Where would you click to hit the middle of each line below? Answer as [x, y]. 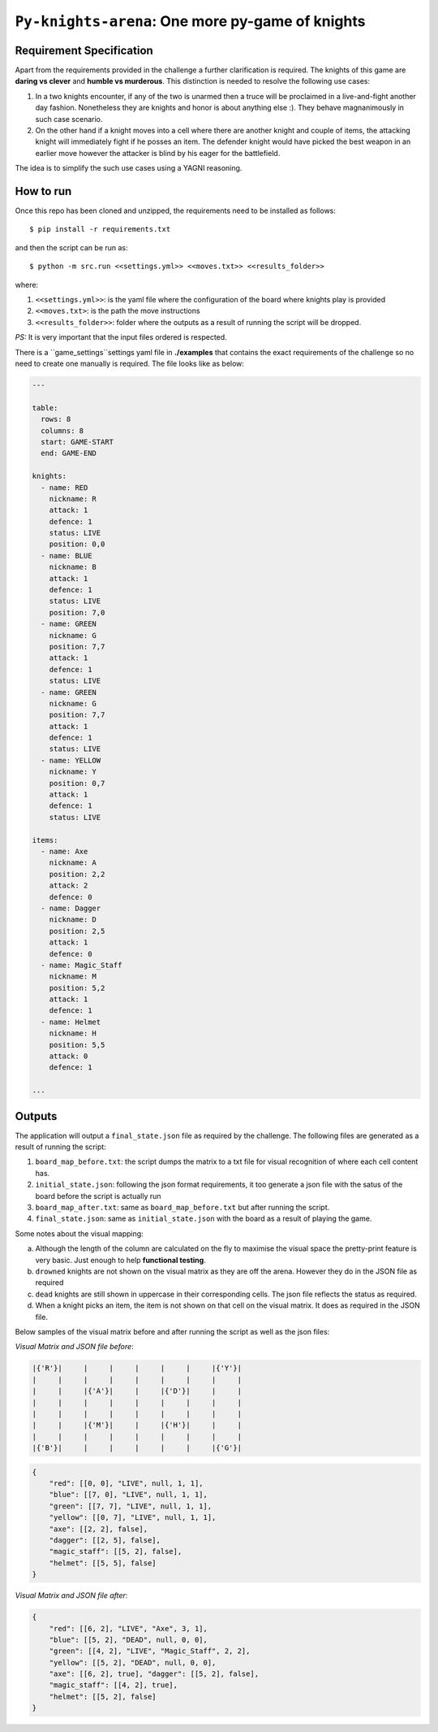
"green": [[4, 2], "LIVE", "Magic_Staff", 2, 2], [150, 1651]
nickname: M [73, 977]
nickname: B [73, 567]
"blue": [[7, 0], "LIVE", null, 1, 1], [129, 1495]
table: [45, 408]
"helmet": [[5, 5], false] [103, 1563]
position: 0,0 [77, 544]
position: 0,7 [77, 783]
